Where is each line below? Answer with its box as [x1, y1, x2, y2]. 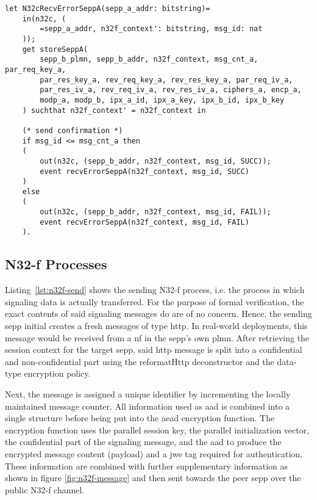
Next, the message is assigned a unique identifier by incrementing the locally [5, 388, 291, 400]
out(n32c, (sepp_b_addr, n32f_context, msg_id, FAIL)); [40, 208, 271, 217]
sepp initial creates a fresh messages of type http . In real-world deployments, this [5, 319, 308, 332]
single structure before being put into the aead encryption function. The [5, 411, 275, 424]
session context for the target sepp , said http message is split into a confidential [5, 343, 302, 356]
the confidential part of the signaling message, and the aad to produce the [5, 435, 282, 448]
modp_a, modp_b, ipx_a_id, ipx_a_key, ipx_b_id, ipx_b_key [40, 95, 285, 104]
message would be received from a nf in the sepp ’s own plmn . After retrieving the [5, 331, 310, 344]
